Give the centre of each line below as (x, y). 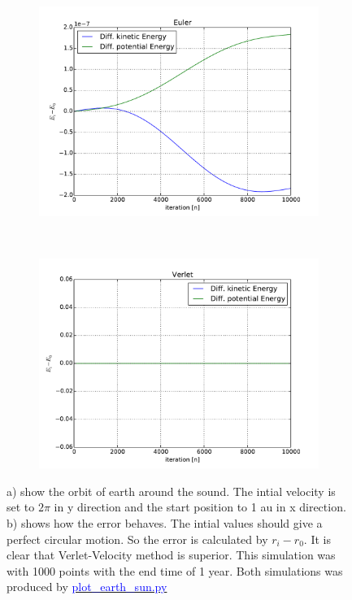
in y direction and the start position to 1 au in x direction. (200, 507)
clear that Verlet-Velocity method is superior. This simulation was (171, 555)
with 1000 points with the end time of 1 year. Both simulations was (175, 570)
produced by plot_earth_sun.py (87, 587)
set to (21, 507)
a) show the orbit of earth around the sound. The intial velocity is (171, 491)
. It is (317, 539)
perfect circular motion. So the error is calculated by (137, 539)
